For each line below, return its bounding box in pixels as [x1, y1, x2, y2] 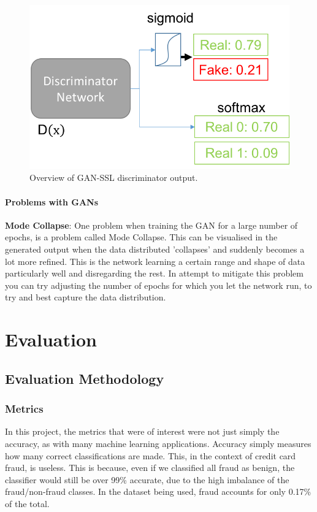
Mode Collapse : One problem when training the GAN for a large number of [5, 218, 298, 231]
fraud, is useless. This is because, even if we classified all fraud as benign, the [5, 461, 295, 474]
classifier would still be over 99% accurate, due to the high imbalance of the [5, 473, 289, 486]
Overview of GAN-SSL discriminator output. [29, 171, 198, 184]
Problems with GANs [5, 195, 99, 208]
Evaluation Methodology [5, 369, 164, 388]
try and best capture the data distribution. [5, 291, 166, 304]
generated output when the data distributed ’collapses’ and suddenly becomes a [5, 243, 305, 256]
